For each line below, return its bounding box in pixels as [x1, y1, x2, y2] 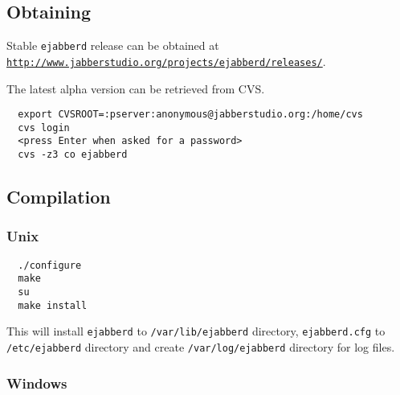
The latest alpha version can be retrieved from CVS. [6, 80, 265, 97]
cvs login [18, 121, 70, 134]
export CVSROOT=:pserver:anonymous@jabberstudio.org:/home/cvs [18, 109, 363, 121]
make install [18, 299, 88, 311]
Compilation [6, 184, 111, 209]
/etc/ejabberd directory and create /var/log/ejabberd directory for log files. [6, 339, 395, 356]
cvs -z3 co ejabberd [18, 149, 128, 161]
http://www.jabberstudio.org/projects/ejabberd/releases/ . [6, 52, 326, 69]
